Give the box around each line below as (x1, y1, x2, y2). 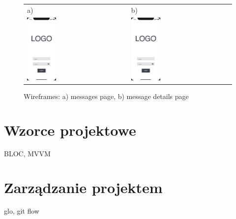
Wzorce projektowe (4, 120, 136, 140)
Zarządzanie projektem (4, 177, 163, 197)
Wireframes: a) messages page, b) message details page (24, 91, 189, 101)
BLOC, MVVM (4, 148, 51, 159)
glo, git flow (4, 205, 39, 216)
